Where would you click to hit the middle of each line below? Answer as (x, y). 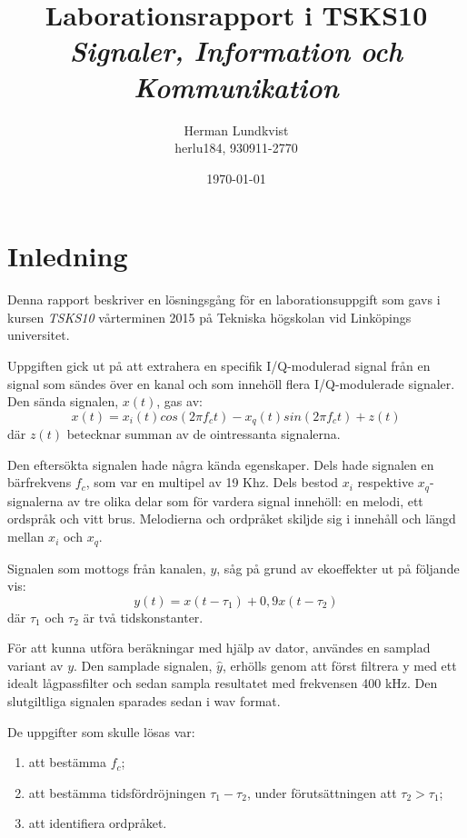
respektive (386, 482)
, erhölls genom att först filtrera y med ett (339, 665)
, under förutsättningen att (322, 792)
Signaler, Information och (236, 51)
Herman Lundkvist (236, 130)
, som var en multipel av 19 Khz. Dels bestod (212, 482)
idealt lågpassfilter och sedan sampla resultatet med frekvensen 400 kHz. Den (223, 683)
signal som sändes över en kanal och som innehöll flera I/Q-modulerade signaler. (231, 383)
